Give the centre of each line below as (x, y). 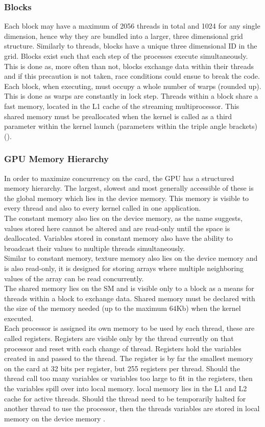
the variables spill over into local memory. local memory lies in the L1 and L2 (126, 388)
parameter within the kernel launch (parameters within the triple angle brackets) (131, 126)
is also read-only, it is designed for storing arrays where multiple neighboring (124, 268)
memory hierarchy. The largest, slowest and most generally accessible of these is (129, 188)
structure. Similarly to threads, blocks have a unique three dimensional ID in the (131, 46)
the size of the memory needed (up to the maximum (86, 308)
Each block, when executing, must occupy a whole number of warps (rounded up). (133, 86)
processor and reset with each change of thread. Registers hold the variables (123, 348)
